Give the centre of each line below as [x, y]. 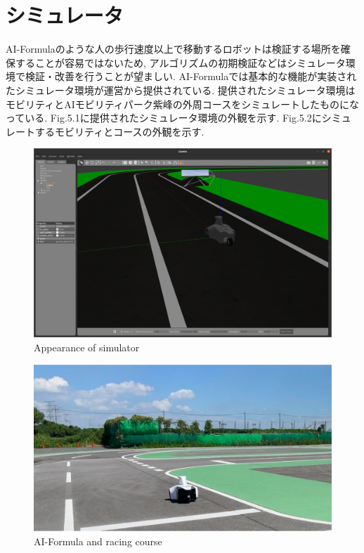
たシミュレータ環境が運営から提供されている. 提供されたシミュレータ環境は [181, 90]
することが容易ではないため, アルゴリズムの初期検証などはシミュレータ [180, 62]
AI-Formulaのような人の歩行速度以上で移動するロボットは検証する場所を [173, 49]
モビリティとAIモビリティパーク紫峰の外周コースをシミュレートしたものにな [182, 104]
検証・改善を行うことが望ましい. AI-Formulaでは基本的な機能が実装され [191, 76]
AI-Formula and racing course [98, 541]
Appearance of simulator [87, 347]
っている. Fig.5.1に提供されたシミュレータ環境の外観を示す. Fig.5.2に [164, 118]
